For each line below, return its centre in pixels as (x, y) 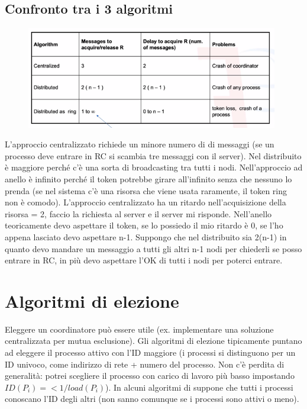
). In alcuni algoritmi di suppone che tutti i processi (199, 387)
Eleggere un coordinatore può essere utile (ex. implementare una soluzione (139, 329)
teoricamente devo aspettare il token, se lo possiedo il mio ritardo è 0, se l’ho (144, 225)
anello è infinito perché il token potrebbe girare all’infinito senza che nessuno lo (148, 178)
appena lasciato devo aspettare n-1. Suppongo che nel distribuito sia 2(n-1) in (146, 236)
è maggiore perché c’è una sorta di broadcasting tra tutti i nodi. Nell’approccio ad (154, 167)
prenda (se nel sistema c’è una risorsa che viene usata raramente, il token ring (146, 190)
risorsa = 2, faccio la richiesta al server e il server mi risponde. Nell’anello (138, 213)
